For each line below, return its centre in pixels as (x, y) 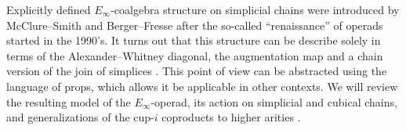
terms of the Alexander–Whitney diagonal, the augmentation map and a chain (195, 55)
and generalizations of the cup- (80, 117)
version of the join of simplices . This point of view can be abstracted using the (197, 71)
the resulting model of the (69, 101)
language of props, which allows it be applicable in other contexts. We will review (202, 86)
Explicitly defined (49, 9)
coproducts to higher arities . (231, 117)
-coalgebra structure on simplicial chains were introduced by (255, 9)
